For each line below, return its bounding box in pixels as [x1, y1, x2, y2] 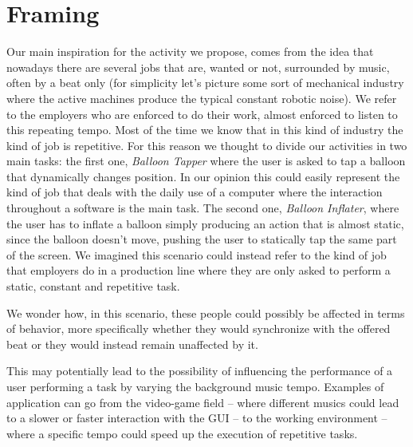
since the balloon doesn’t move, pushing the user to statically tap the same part [6, 231, 397, 247]
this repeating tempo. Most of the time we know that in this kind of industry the [6, 121, 403, 138]
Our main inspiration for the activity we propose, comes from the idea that [6, 43, 374, 60]
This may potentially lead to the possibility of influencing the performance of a [6, 362, 393, 379]
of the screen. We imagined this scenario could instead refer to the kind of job [6, 246, 387, 263]
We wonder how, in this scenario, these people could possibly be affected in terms [6, 304, 405, 321]
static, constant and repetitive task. [6, 278, 180, 295]
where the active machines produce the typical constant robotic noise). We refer [6, 89, 397, 106]
